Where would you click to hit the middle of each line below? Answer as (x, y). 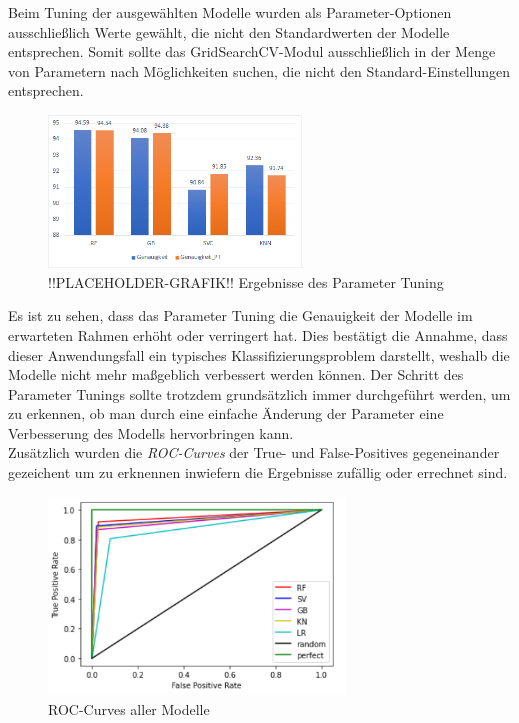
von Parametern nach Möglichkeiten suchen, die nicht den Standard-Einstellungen (259, 70)
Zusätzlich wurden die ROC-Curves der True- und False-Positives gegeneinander (254, 452)
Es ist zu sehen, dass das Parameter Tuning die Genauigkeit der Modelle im (240, 315)
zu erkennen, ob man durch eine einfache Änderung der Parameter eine (226, 413)
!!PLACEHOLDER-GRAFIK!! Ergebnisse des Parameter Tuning (246, 281)
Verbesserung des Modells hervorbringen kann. (151, 432)
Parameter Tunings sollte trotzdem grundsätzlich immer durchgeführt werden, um (259, 393)
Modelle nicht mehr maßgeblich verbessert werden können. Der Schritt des (236, 374)
